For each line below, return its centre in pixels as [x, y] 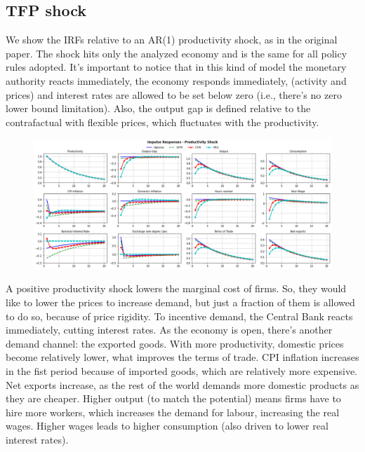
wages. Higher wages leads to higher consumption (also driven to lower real [167, 426]
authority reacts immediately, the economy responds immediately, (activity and [176, 80]
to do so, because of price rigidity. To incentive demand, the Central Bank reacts [179, 316]
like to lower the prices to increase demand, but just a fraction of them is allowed [180, 302]
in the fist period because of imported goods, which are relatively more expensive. [182, 371]
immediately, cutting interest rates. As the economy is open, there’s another [169, 330]
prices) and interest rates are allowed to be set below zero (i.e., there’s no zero [174, 94]
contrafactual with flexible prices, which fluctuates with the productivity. [162, 122]
